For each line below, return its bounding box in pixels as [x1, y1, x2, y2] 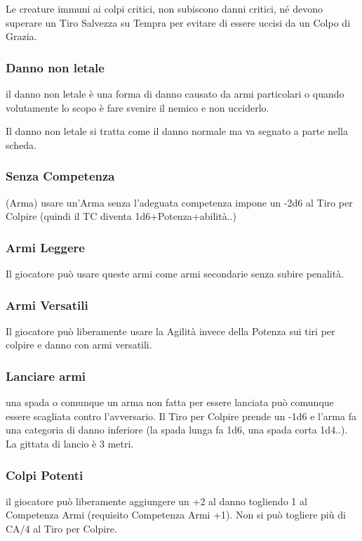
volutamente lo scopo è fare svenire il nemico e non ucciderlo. [6, 100, 269, 115]
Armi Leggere [6, 238, 85, 256]
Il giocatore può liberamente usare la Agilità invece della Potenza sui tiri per [6, 323, 335, 338]
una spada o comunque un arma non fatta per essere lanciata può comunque [6, 395, 334, 410]
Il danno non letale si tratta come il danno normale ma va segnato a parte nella [6, 124, 348, 138]
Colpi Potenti [6, 466, 83, 483]
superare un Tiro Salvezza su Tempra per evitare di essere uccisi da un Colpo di [6, 15, 351, 30]
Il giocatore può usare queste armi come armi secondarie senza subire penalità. [6, 266, 344, 280]
